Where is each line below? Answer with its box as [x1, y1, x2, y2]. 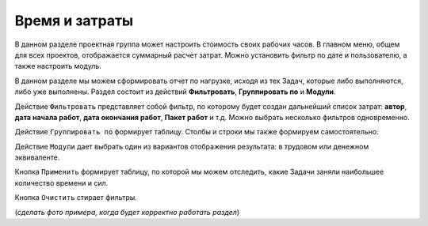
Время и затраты [14, 12, 134, 29]
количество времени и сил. [14, 178, 109, 187]
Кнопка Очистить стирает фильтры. [14, 193, 138, 202]
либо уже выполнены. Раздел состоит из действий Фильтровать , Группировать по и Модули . [14, 87, 336, 96]
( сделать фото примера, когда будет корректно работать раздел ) [14, 207, 240, 217]
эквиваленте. [14, 153, 60, 162]
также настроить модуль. [14, 62, 102, 71]
